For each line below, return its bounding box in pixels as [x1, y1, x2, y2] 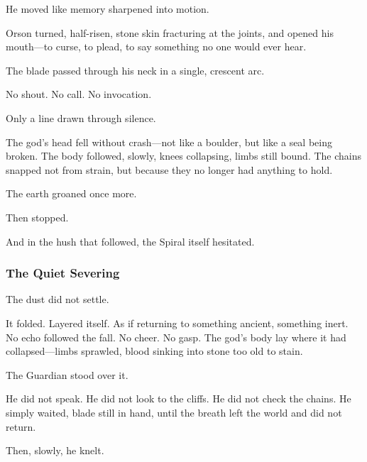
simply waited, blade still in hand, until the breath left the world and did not [6, 405, 342, 419]
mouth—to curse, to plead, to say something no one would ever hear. [6, 39, 307, 54]
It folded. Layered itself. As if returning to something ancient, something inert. [6, 315, 349, 330]
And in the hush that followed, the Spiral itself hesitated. [6, 233, 255, 248]
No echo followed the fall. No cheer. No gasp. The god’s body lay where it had [6, 329, 346, 344]
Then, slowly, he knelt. [6, 443, 104, 458]
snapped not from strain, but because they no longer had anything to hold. [6, 162, 333, 177]
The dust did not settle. [6, 292, 109, 307]
